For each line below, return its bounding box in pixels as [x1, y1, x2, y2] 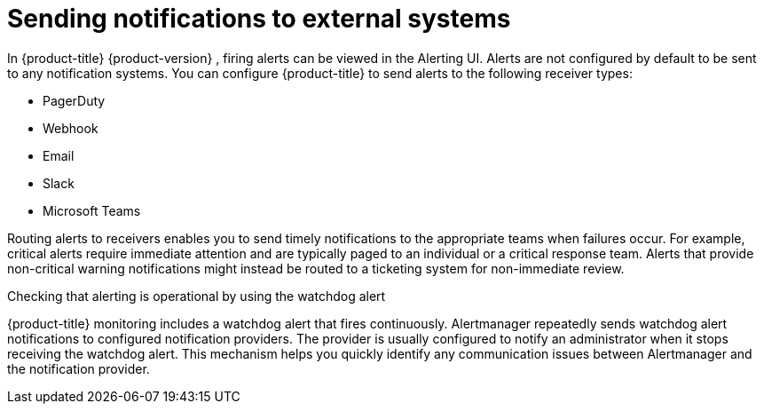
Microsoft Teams [43, 202, 141, 218]
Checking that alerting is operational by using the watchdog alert [7, 288, 386, 304]
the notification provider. [7, 360, 150, 376]
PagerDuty [43, 92, 106, 108]
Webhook [43, 120, 98, 136]
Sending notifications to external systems [7, 4, 511, 34]
